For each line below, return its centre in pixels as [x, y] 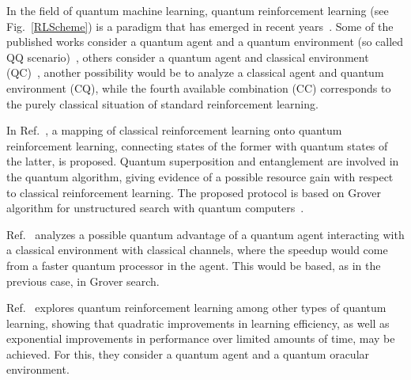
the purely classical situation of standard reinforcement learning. [162, 103]
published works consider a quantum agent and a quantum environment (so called [205, 42]
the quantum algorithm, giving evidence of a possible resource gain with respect [200, 176]
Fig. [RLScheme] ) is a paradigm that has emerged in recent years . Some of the [200, 26]
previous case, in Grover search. [83, 281]
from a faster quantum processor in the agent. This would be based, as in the [194, 265]
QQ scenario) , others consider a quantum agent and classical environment [188, 57]
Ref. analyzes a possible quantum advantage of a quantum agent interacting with [205, 234]
